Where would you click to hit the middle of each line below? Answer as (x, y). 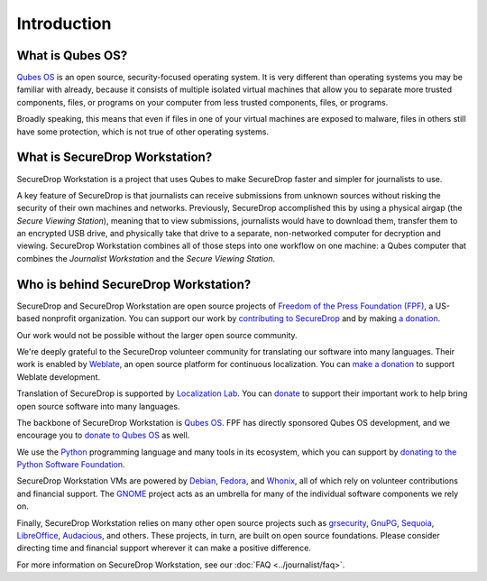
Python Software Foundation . (71, 465)
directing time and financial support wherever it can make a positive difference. (164, 548)
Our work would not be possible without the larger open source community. (157, 335)
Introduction (64, 23)
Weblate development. (59, 377)
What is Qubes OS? (72, 55)
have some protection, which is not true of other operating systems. (143, 132)
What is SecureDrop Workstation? (115, 157)
